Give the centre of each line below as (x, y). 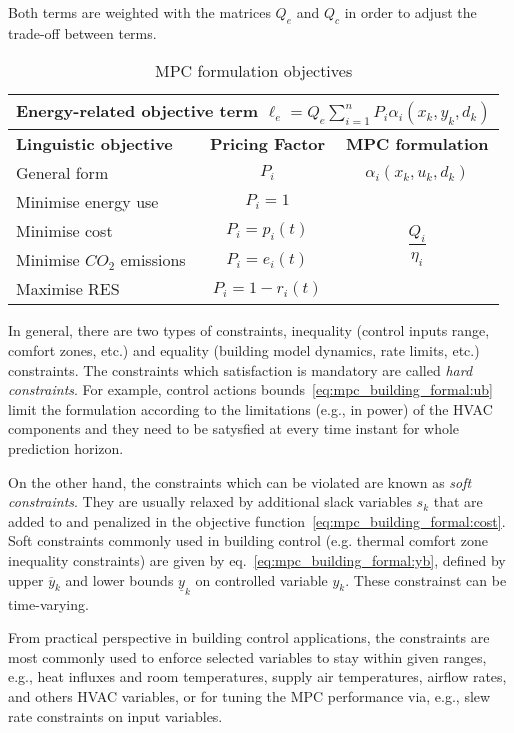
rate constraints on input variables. (115, 715)
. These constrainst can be (426, 579)
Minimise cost (64, 231)
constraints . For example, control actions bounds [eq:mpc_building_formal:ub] (251, 389)
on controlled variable (261, 579)
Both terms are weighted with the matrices (139, 12)
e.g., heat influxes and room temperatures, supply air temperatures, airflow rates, (257, 676)
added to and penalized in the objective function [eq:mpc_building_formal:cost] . (257, 520)
